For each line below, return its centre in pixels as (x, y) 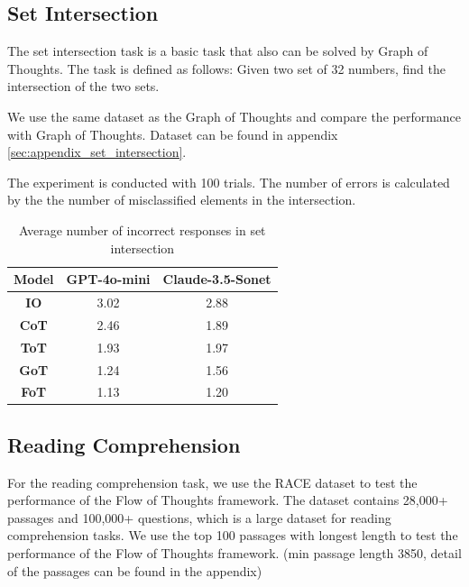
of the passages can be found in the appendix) (135, 570)
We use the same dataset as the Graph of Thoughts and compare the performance (234, 116)
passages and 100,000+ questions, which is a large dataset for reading (199, 517)
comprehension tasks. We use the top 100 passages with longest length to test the (233, 535)
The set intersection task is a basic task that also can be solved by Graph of (218, 51)
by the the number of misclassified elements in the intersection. (182, 200)
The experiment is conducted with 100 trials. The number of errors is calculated (229, 182)
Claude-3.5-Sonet (217, 279)
